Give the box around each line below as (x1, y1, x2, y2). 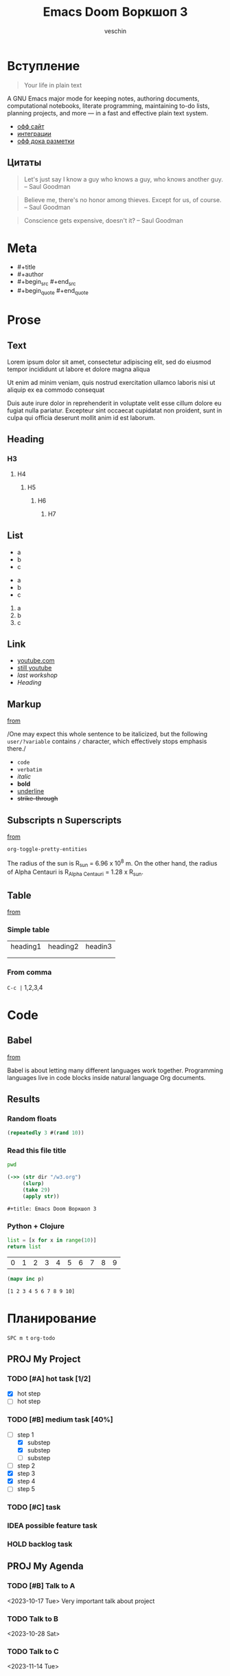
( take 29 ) (22, 1187, 51, 1193)
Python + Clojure (7, 1221, 65, 1231)
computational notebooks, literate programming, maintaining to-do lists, (7, 101, 210, 110)
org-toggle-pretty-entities (7, 846, 88, 852)
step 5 (16, 1485, 36, 1493)
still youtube (16, 664, 52, 672)
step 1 (16, 1431, 34, 1439)
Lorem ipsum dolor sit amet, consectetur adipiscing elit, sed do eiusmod (7, 358, 211, 366)
